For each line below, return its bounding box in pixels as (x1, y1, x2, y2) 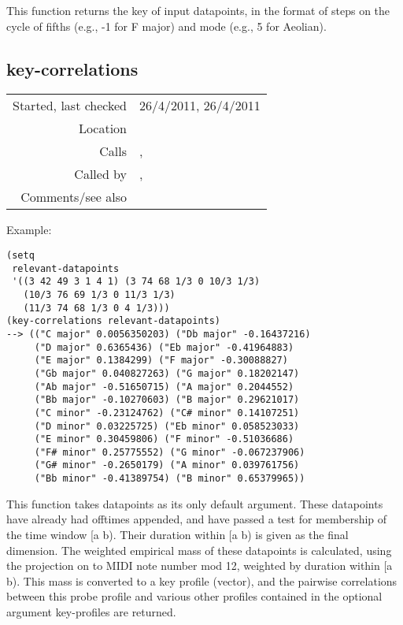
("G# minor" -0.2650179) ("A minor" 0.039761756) (34, 459, 300, 471)
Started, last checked (13, 96, 128, 115)
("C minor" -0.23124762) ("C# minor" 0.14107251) (34, 407, 300, 419)
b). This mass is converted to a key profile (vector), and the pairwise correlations (6, 572, 397, 589)
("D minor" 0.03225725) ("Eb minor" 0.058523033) (34, 420, 300, 432)
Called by (74, 165, 128, 184)
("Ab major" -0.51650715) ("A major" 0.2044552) (34, 381, 294, 392)
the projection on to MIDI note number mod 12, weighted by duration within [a (6, 557, 393, 574)
